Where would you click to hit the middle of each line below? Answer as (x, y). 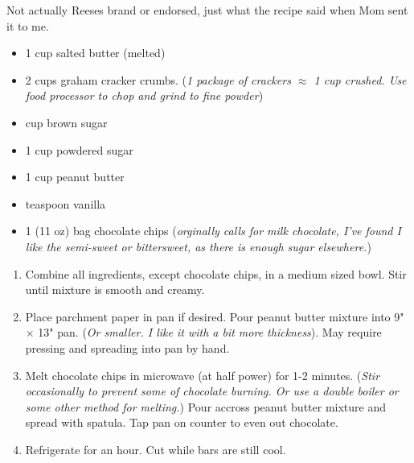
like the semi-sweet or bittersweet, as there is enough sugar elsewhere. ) (198, 246)
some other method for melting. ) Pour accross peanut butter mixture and (206, 406)
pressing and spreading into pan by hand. (127, 347)
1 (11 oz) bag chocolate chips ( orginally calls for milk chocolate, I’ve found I (213, 231)
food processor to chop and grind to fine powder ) (144, 95)
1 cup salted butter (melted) (95, 53)
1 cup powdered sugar (79, 149)
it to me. (28, 25)
